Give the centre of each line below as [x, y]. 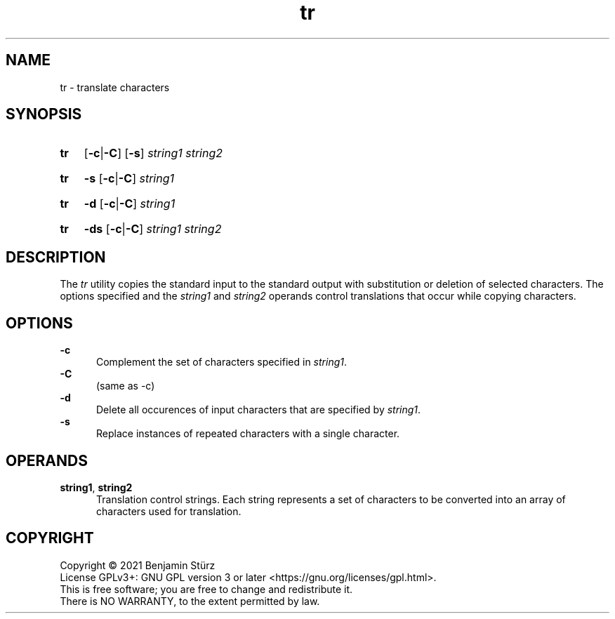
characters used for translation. [169, 511]
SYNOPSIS [44, 114]
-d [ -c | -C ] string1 [130, 204]
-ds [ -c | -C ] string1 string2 [153, 229]
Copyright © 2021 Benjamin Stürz [138, 565]
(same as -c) [126, 386]
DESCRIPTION [56, 257]
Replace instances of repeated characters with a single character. [248, 434]
